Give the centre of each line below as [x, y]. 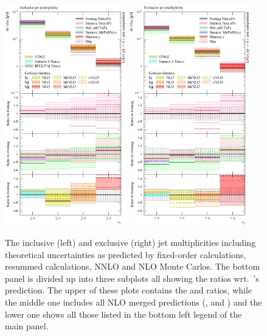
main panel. [27, 326]
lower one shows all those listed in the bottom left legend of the [123, 314]
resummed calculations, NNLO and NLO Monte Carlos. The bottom [133, 266]
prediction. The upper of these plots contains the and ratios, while [129, 290]
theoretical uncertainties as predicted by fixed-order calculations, [126, 254]
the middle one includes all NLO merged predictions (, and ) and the [133, 302]
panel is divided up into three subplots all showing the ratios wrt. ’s [132, 278]
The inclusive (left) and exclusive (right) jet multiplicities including [130, 243]
